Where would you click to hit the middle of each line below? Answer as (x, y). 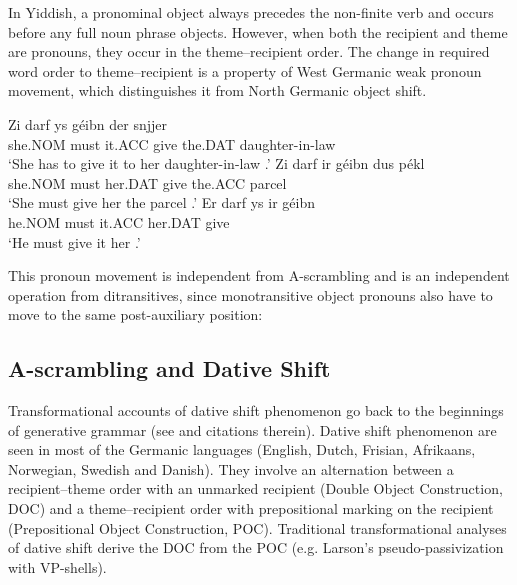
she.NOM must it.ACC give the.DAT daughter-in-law (172, 143)
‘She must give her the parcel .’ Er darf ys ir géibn (162, 202)
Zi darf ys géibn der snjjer (87, 123)
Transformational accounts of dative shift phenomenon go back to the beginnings (256, 410)
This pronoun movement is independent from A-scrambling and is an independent (259, 275)
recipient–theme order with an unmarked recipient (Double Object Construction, (255, 488)
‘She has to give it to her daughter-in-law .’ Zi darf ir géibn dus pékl (216, 163)
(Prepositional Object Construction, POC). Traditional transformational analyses (257, 527)
